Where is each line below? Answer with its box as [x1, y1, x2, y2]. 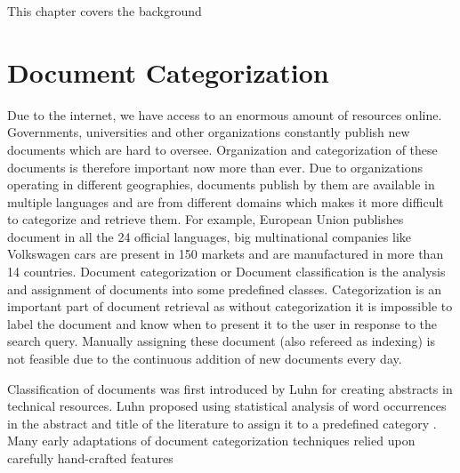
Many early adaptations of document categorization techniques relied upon [7, 431, 416, 450]
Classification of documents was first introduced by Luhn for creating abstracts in [7, 379, 453, 397]
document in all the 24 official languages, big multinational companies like [7, 227, 411, 245]
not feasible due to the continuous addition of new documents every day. [7, 349, 402, 368]
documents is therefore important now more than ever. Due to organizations [7, 157, 423, 176]
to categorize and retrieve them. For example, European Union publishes [7, 210, 404, 228]
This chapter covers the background [7, 2, 202, 20]
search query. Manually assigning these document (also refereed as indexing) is [7, 332, 435, 350]
